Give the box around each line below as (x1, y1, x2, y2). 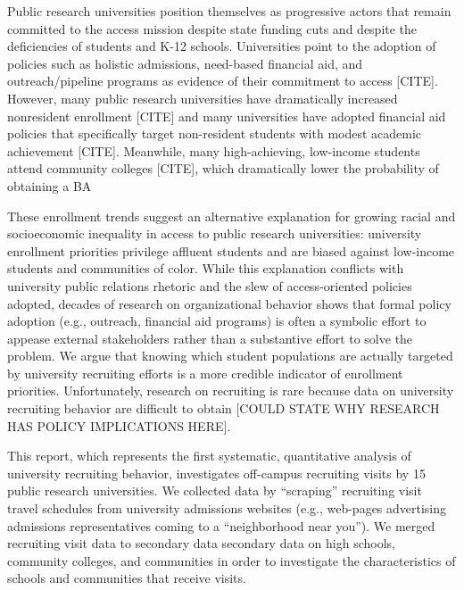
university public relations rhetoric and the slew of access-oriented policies (7, 276, 412, 295)
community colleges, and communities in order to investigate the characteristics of (7, 551, 456, 569)
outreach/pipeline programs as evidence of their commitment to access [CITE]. (7, 71, 438, 90)
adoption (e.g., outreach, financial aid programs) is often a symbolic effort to (7, 312, 427, 330)
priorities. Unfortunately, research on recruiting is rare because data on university (7, 381, 454, 400)
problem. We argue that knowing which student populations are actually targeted (7, 346, 453, 365)
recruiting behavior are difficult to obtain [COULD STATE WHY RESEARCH (7, 399, 440, 418)
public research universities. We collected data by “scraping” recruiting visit (7, 481, 422, 500)
